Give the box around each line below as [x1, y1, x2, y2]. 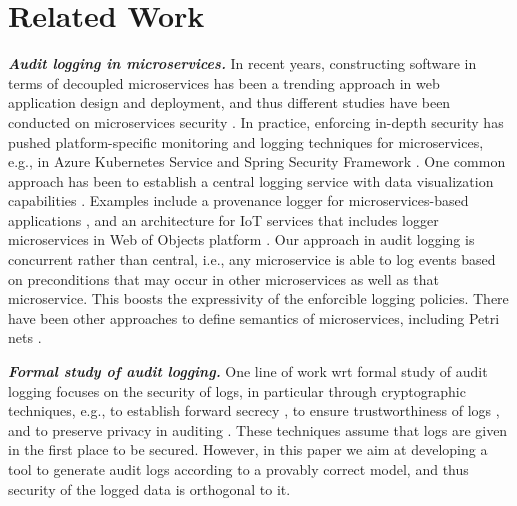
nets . [8, 327, 42, 348]
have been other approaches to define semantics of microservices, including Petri [8, 307, 500, 328]
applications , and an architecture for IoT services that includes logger [8, 209, 439, 230]
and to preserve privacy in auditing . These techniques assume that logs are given [8, 419, 508, 440]
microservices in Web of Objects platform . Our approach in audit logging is [8, 229, 475, 250]
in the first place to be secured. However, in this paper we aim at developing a [8, 439, 488, 460]
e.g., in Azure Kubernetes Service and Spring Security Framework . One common [8, 151, 506, 172]
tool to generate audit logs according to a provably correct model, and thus [8, 459, 469, 479]
